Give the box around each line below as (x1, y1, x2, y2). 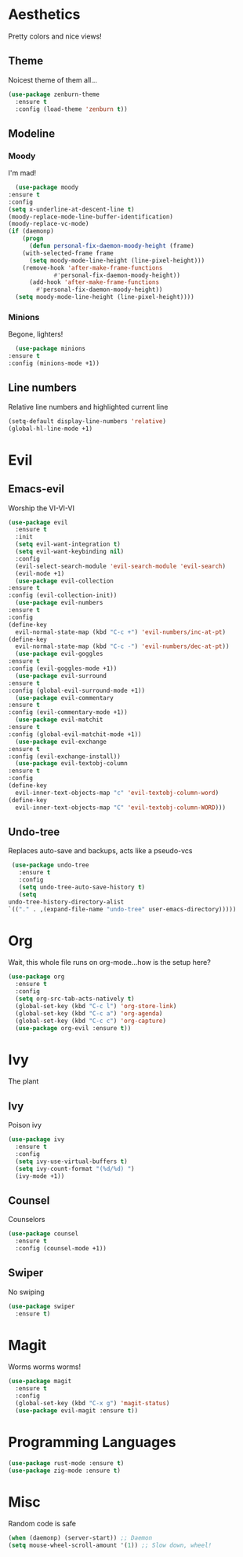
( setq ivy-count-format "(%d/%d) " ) (15, 1165, 135, 1172)
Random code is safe (8, 1519, 77, 1529)
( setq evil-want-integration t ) (15, 540, 121, 548)
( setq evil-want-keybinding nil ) (15, 548, 125, 556)
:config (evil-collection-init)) (8, 591, 118, 599)
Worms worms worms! (8, 1362, 82, 1371)
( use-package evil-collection (15, 576, 114, 585)
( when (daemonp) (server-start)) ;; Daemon (8, 1534, 153, 1542)
